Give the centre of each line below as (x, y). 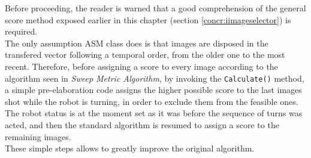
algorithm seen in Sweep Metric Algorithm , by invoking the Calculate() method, (155, 78)
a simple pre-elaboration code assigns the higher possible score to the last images (153, 90)
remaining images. (38, 136)
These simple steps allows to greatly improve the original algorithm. (130, 148)
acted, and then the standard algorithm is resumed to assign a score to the (142, 125)
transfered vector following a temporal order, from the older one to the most (145, 55)
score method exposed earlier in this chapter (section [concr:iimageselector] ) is (148, 19)
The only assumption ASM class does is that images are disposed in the (137, 43)
